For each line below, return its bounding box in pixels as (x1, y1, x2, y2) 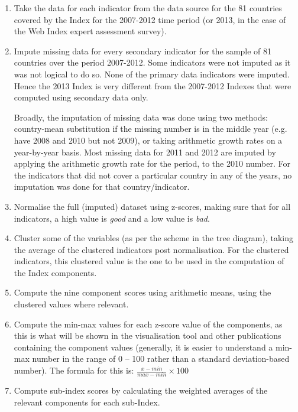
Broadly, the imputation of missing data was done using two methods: (14, 111, 268, 123)
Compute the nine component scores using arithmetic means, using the (14, 286, 271, 299)
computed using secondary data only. (14, 91, 148, 103)
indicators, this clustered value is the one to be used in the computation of (14, 255, 284, 267)
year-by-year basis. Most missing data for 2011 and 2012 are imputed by (14, 145, 276, 158)
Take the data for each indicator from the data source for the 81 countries (14, 2, 282, 14)
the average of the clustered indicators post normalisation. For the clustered (14, 243, 289, 255)
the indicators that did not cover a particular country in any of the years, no (14, 168, 292, 181)
